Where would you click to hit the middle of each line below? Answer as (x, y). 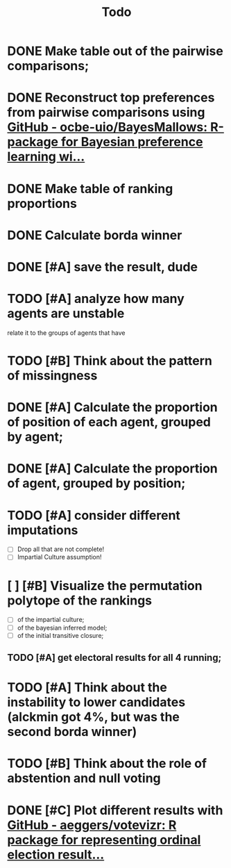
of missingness (52, 376)
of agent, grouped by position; (96, 483)
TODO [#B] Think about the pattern (110, 361)
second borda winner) (72, 732)
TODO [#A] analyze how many (96, 299)
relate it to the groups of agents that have (66, 333)
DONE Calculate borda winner (95, 235)
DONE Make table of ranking (90, 189)
